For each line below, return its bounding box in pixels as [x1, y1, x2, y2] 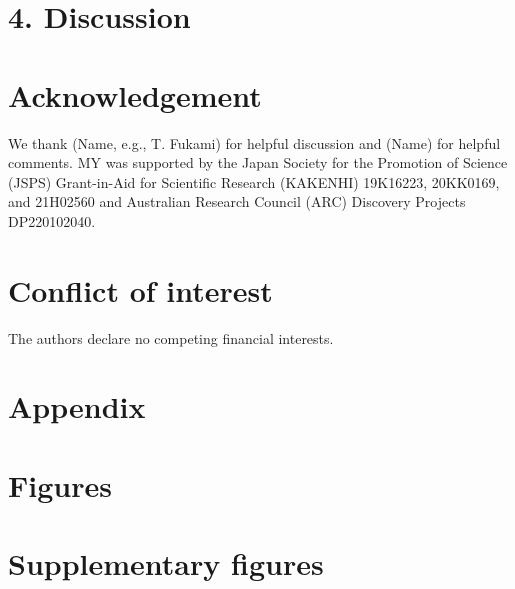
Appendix [8, 386, 146, 427]
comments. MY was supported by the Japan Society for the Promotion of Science [8, 152, 508, 173]
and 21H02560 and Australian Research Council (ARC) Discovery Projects [8, 191, 466, 212]
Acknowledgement [8, 74, 262, 115]
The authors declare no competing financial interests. [8, 327, 334, 348]
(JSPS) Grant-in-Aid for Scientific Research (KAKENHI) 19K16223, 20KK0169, [8, 171, 500, 192]
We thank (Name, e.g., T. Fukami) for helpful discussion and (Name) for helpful [8, 132, 501, 153]
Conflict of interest [8, 269, 273, 310]
